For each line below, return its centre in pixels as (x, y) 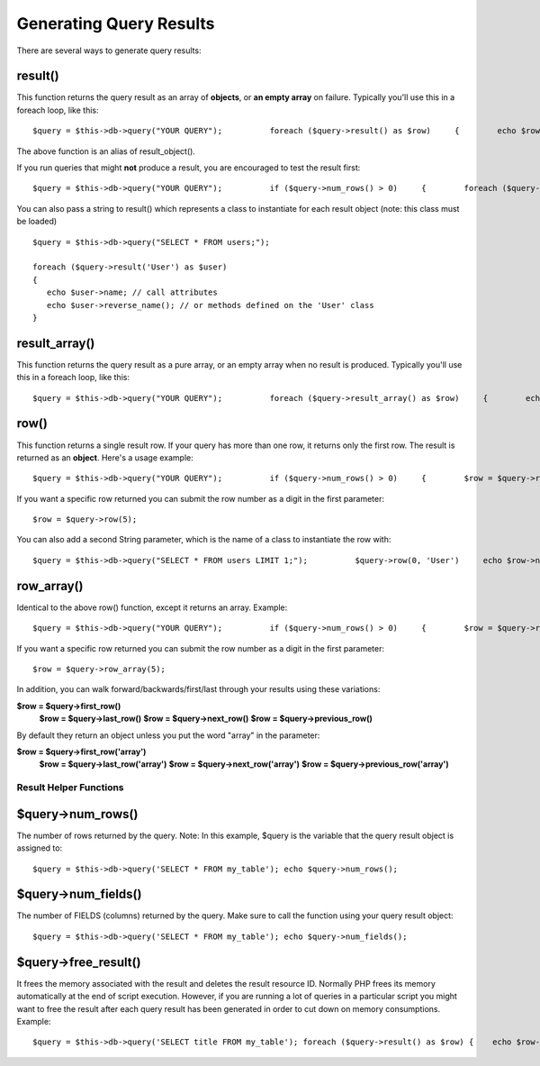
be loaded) (37, 222)
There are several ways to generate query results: (109, 50)
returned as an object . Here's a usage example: (105, 457)
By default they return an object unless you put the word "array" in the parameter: (168, 735)
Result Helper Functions (71, 788)
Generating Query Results (116, 23)
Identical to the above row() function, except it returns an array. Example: (152, 607)
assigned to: (40, 848)
